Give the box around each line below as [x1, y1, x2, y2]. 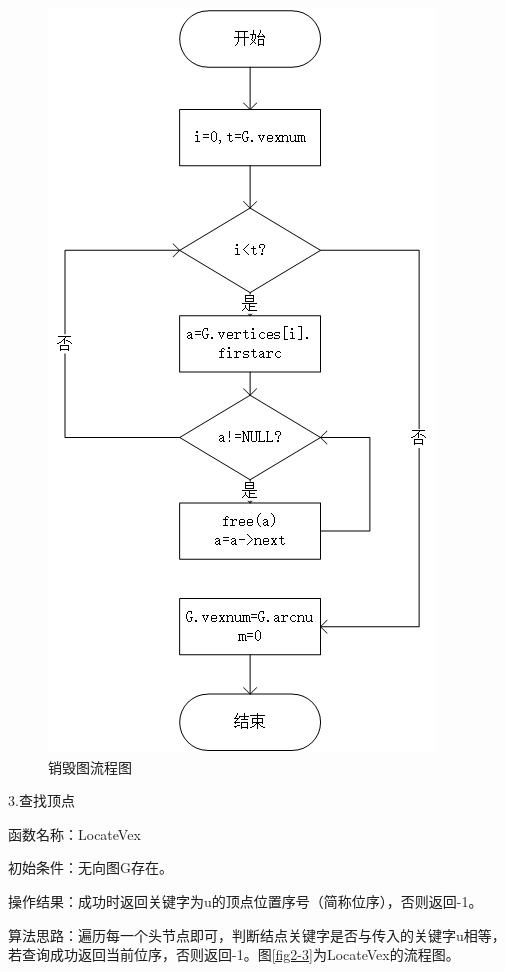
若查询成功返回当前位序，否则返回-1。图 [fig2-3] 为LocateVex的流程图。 [8, 944, 460, 965]
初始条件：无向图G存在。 [8, 857, 173, 878]
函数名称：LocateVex [8, 823, 141, 844]
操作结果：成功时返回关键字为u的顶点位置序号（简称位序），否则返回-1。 [8, 890, 483, 911]
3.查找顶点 [8, 790, 75, 811]
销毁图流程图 [48, 756, 132, 777]
